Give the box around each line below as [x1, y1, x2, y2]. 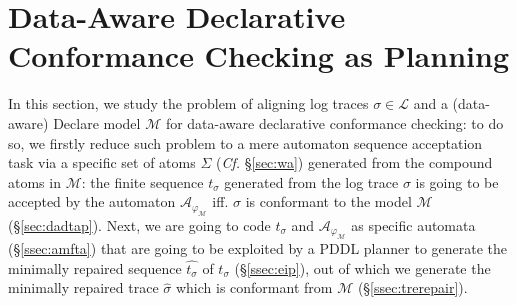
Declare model [53, 112, 141, 133]
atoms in [8, 171, 61, 192]
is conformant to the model [245, 191, 412, 212]
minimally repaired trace [8, 277, 159, 298]
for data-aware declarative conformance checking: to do [165, 112, 504, 133]
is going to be [415, 171, 499, 192]
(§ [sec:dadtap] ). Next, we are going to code [8, 214, 271, 235]
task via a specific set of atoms [8, 152, 196, 173]
